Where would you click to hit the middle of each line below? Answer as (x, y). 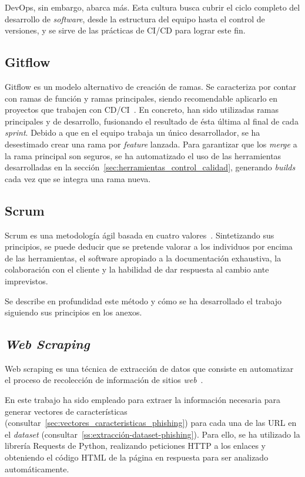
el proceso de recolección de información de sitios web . (104, 380)
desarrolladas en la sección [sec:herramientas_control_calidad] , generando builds (150, 167)
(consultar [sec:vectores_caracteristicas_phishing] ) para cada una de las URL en (151, 423)
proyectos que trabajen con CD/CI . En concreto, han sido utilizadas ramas (142, 110)
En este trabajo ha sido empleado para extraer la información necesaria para (143, 400)
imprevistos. (26, 281)
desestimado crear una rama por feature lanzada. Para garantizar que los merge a (151, 144)
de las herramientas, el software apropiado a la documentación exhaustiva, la (143, 258)
